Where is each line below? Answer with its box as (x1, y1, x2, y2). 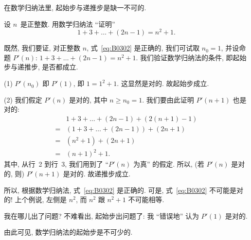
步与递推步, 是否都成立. (4, 62, 78, 72)
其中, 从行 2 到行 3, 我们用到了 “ (4, 159, 109, 169)
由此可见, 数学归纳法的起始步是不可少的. (4, 227, 133, 237)
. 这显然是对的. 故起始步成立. (117, 78, 209, 88)
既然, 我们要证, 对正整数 (4, 43, 81, 53)
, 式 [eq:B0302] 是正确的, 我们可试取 (87, 43, 200, 53)
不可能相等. (128, 194, 164, 205)
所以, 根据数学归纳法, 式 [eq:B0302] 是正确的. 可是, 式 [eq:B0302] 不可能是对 (4, 185, 243, 195)
